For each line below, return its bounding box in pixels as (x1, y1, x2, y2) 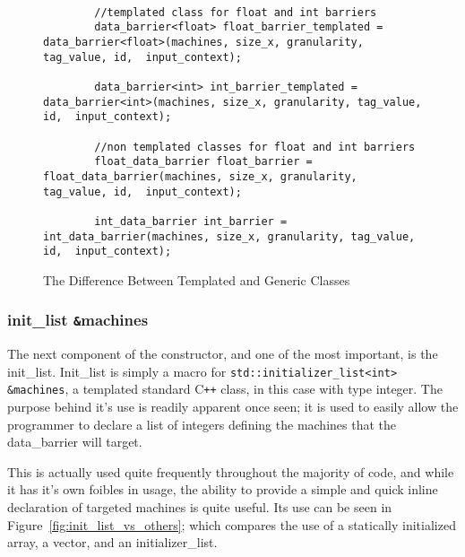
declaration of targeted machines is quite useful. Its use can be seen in (7, 498, 392, 517)
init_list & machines (7, 309, 149, 331)
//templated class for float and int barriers (94, 5, 377, 19)
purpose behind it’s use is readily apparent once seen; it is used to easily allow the (7, 397, 459, 416)
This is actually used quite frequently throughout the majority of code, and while (7, 462, 454, 481)
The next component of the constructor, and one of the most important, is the (7, 344, 438, 363)
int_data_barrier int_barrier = (94, 214, 288, 228)
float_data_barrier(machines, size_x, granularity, (43, 170, 357, 183)
